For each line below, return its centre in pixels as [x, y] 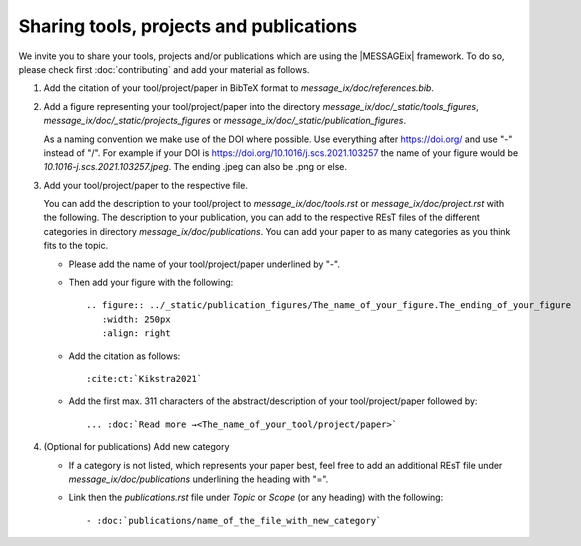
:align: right [136, 333]
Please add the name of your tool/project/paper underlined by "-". [204, 264]
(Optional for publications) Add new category [136, 447]
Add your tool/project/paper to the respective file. [146, 185]
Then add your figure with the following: [151, 282]
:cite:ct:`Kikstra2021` [144, 378]
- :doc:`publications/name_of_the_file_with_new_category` [234, 520]
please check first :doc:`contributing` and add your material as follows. [164, 69]
